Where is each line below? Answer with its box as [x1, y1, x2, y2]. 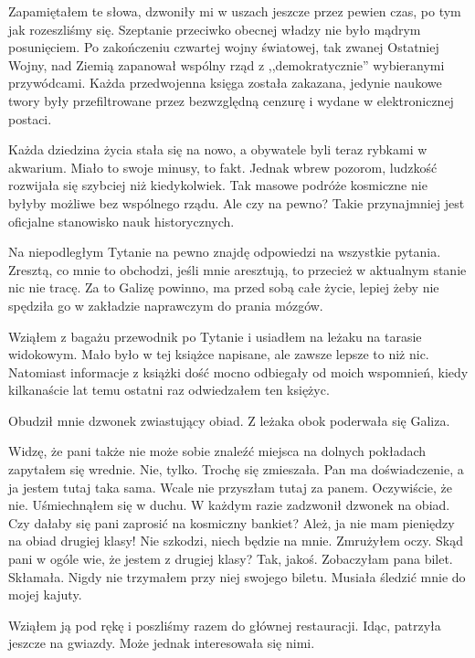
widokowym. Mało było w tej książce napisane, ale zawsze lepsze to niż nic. [8, 345, 429, 364]
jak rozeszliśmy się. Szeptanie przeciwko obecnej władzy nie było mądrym [8, 19, 421, 38]
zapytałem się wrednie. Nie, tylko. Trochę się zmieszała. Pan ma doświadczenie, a [8, 460, 464, 479]
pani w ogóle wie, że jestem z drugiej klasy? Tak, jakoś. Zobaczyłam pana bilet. [8, 549, 453, 568]
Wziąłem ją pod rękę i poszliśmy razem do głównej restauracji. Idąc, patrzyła [8, 615, 441, 634]
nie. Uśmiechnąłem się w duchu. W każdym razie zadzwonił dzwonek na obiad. [8, 495, 450, 515]
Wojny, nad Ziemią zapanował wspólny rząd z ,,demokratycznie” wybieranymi [8, 55, 445, 74]
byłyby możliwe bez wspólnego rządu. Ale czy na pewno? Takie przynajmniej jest [8, 193, 465, 212]
